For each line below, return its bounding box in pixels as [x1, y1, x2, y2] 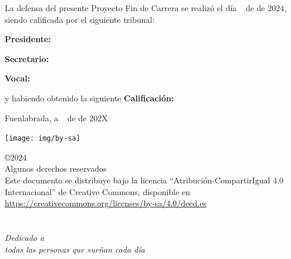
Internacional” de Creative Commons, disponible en [5, 185, 191, 197]
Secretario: [5, 52, 49, 64]
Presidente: [5, 33, 51, 45]
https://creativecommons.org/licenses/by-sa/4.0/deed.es [5, 197, 207, 209]
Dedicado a [5, 231, 45, 243]
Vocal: [5, 72, 31, 84]
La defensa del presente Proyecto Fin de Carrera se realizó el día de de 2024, [5, 2, 287, 13]
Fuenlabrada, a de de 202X [5, 111, 108, 124]
